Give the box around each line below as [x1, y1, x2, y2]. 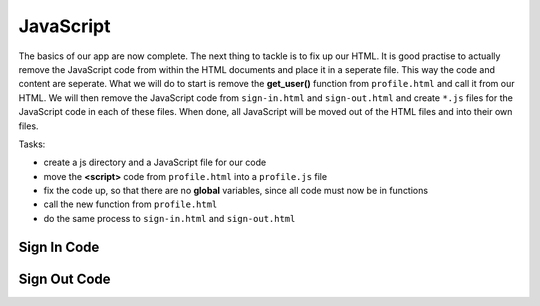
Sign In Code [18, 238, 100, 255]
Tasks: [18, 138, 46, 150]
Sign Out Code [18, 270, 111, 287]
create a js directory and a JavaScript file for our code [43, 156, 267, 169]
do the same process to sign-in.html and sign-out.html [43, 212, 296, 224]
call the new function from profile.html [43, 198, 218, 210]
